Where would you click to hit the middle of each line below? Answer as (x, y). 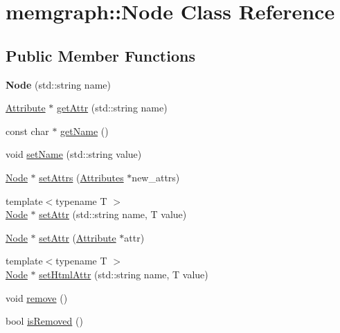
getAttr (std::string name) (112, 108)
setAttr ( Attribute (78, 237)
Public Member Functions (100, 55)
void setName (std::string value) (74, 154)
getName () (84, 130)
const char (27, 130)
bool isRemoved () (44, 321)
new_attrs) (156, 177)
